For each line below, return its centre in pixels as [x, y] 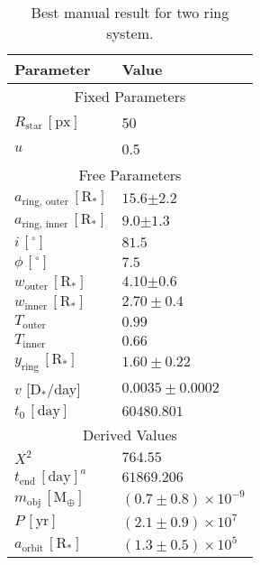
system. [130, 33]
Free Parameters [130, 175]
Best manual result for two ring [130, 12]
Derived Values [130, 434]
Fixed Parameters [130, 96]
